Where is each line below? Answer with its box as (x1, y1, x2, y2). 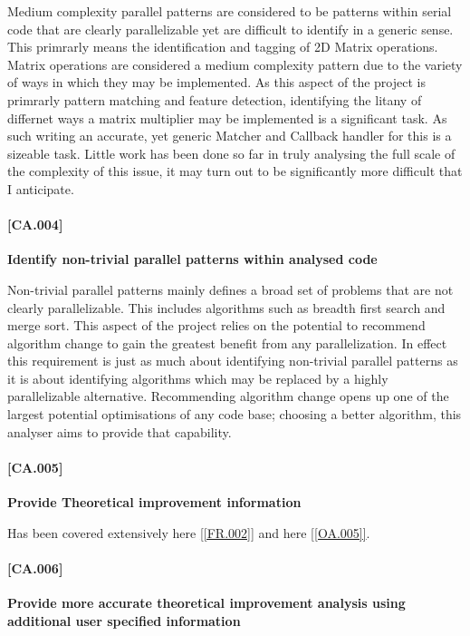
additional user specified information (7, 611, 241, 630)
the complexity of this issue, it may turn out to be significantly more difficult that (7, 161, 463, 181)
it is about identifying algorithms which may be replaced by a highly (7, 368, 388, 387)
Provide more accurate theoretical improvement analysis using (7, 593, 406, 612)
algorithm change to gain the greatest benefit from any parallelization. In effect (7, 333, 447, 352)
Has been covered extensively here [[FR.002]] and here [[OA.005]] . (7, 523, 370, 542)
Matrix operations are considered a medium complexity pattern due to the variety (7, 54, 463, 73)
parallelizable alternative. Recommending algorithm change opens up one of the (7, 386, 449, 406)
